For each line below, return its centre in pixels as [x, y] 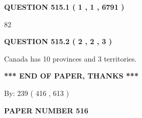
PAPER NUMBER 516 [46, 110]
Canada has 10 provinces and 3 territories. [70, 58]
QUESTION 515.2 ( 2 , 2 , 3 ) [58, 41]
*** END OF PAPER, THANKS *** [71, 76]
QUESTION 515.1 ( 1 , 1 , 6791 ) [64, 7]
